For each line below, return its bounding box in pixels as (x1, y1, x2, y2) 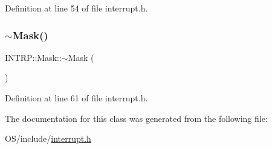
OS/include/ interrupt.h (5, 132, 91, 145)
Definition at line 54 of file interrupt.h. (5, 2, 148, 14)
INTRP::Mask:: (5, 51, 62, 63)
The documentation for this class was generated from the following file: (5, 112, 268, 124)
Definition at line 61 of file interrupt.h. (5, 92, 148, 104)
